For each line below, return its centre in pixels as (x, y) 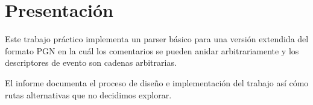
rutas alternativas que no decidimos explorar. (88, 94)
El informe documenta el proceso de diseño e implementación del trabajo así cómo (157, 82)
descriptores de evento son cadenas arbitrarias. (91, 62)
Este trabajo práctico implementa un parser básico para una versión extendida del (157, 39)
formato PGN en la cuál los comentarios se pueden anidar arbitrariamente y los (152, 50)
